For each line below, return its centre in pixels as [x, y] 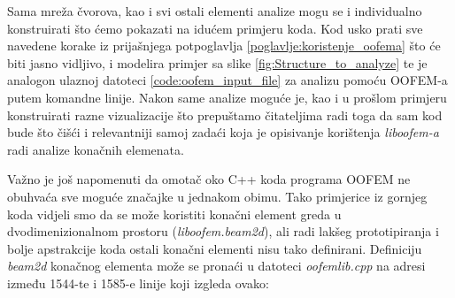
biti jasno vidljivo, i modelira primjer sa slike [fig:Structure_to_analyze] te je [217, 62]
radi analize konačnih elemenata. [96, 149]
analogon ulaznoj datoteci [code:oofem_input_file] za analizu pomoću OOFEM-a [227, 80]
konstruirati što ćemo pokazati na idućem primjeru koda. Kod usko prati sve [215, 28]
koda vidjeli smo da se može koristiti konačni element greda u [174, 214]
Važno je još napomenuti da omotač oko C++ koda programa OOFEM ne [209, 179]
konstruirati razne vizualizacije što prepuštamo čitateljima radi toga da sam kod [225, 115]
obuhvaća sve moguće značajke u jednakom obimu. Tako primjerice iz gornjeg [217, 196]
